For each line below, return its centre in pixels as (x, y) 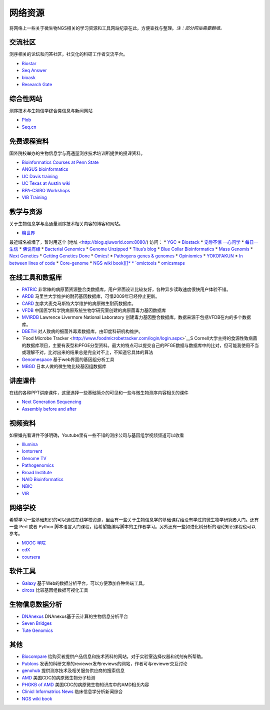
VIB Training (34, 197)
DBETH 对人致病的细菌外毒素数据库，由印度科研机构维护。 (82, 331)
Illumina (30, 444)
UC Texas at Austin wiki (46, 183)
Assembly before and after (49, 409)
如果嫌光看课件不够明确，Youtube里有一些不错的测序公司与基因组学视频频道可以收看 (97, 435)
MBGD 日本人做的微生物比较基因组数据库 (64, 367)
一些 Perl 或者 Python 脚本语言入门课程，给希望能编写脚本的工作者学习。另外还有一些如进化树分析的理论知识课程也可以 (132, 527)
